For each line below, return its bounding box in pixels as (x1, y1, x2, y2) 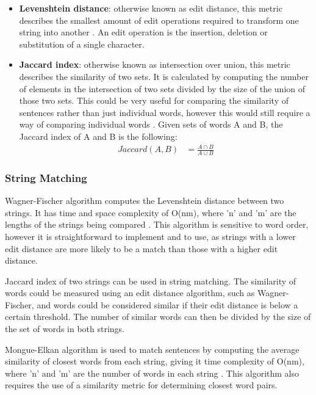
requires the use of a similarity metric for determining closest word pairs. (5, 379, 278, 391)
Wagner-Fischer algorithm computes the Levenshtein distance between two (5, 194, 284, 207)
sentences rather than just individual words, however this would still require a (19, 106, 311, 118)
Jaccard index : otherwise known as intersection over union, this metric (19, 58, 290, 71)
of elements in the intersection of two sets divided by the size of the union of (19, 82, 306, 95)
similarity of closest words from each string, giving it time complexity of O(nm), (5, 355, 304, 368)
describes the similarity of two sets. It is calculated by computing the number (19, 70, 309, 82)
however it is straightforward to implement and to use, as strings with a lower (5, 230, 296, 242)
